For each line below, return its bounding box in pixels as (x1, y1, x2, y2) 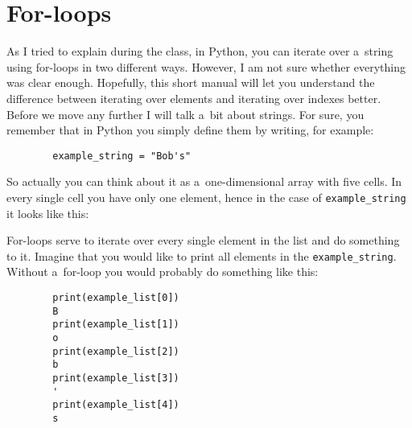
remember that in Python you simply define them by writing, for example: (6, 121, 374, 138)
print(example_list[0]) (52, 292, 179, 304)
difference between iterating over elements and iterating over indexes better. (6, 89, 381, 106)
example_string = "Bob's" (52, 150, 192, 162)
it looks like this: (6, 204, 89, 221)
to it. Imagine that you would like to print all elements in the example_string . (6, 247, 397, 264)
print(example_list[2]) (52, 345, 179, 357)
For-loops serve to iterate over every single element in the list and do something (6, 232, 400, 249)
